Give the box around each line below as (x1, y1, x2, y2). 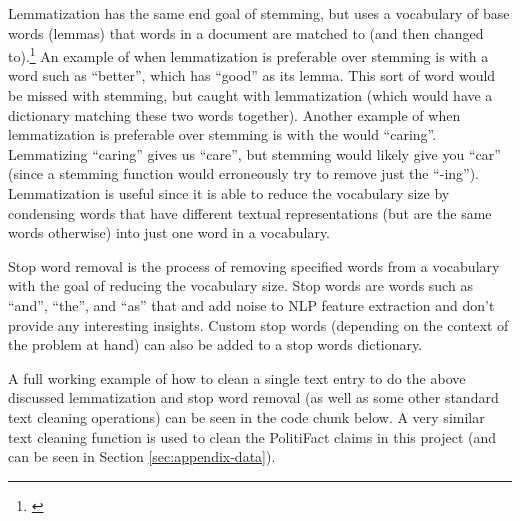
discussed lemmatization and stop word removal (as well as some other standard (8, 387, 499, 408)
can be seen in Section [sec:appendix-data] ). (8, 446, 276, 467)
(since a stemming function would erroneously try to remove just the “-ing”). (8, 163, 480, 184)
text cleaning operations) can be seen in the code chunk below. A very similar (8, 406, 485, 427)
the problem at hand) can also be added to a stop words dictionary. (8, 334, 423, 355)
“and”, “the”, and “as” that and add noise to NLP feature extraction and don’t (8, 294, 495, 315)
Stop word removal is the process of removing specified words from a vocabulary (8, 255, 500, 276)
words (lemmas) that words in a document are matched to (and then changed (8, 22, 484, 43)
